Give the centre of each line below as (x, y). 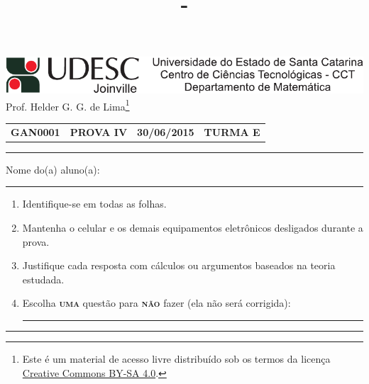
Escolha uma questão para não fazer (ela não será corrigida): (156, 303)
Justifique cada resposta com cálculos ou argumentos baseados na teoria (179, 265)
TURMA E (232, 131)
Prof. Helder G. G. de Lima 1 (68, 105)
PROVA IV (99, 131)
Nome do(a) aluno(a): (53, 169)
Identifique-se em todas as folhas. (94, 204)
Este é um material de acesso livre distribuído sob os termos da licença (176, 358)
